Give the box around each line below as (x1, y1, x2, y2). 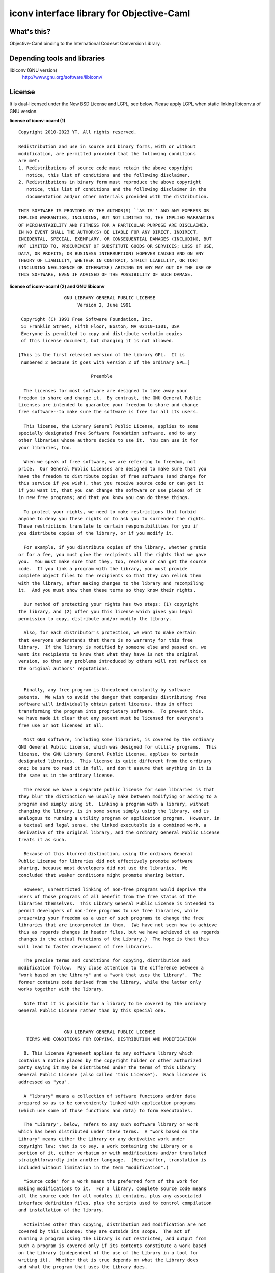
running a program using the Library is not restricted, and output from (18, 1235, 207, 1241)
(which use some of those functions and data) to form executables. (18, 1108, 193, 1113)
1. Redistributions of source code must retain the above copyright (18, 165, 193, 171)
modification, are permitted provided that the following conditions (18, 151, 196, 156)
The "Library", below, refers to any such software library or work (23, 1122, 199, 1127)
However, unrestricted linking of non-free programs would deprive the (23, 887, 207, 892)
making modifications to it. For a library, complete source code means (18, 1185, 207, 1192)
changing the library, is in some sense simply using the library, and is (18, 808, 209, 814)
